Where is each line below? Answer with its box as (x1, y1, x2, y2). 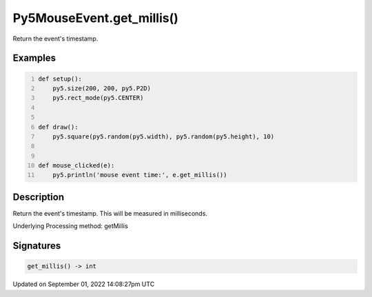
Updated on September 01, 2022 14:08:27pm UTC (12, 280, 155, 289)
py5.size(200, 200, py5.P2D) (52, 84, 152, 92)
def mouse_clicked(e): (38, 162, 115, 170)
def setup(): (38, 74, 83, 83)
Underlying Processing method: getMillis (12, 222, 129, 230)
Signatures (12, 240, 61, 252)
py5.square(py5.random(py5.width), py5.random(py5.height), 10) (52, 132, 275, 141)
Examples (12, 52, 56, 64)
